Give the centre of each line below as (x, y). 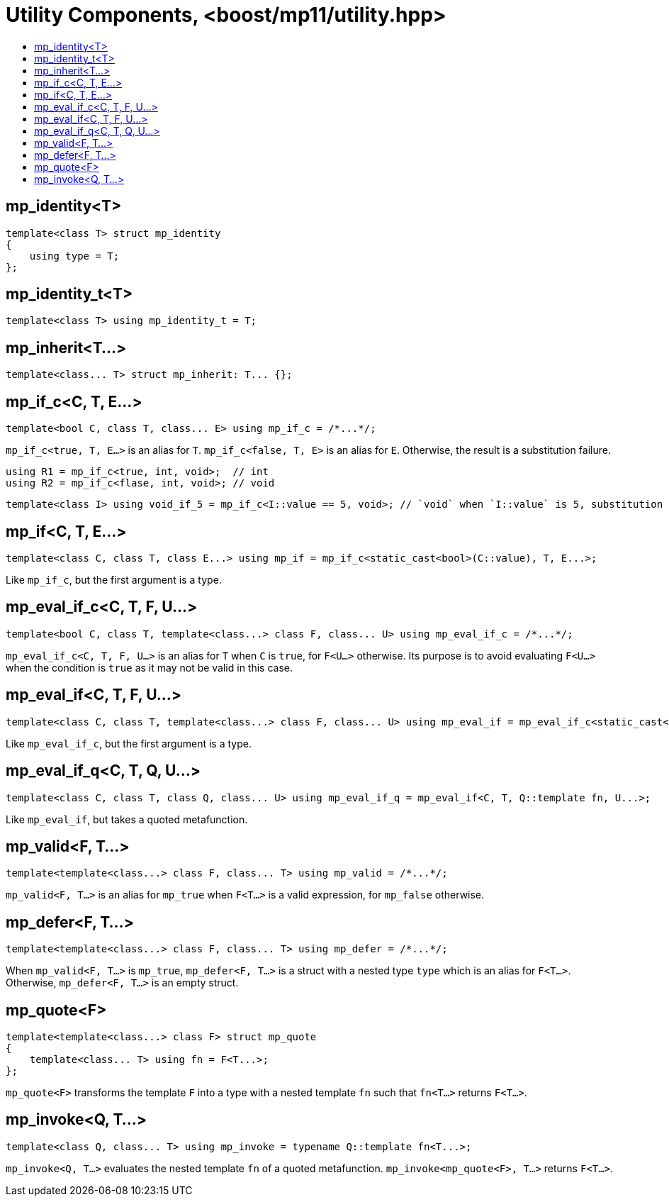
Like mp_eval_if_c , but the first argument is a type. (129, 743)
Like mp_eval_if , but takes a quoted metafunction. (127, 819)
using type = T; (74, 256)
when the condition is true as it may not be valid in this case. (150, 667)
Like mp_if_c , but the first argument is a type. (114, 579)
